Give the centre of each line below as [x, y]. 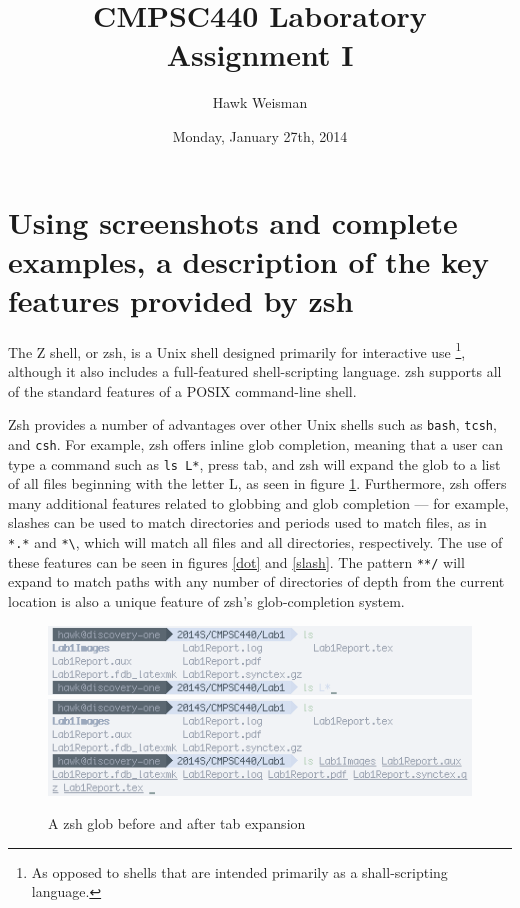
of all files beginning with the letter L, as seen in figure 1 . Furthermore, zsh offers [257, 483]
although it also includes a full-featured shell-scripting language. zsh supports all [255, 371]
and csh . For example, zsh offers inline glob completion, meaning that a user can [255, 443]
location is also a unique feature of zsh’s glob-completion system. [206, 600]
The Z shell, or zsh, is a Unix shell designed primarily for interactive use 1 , [237, 350]
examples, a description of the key [248, 260]
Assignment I [260, 54]
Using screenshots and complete [233, 221]
